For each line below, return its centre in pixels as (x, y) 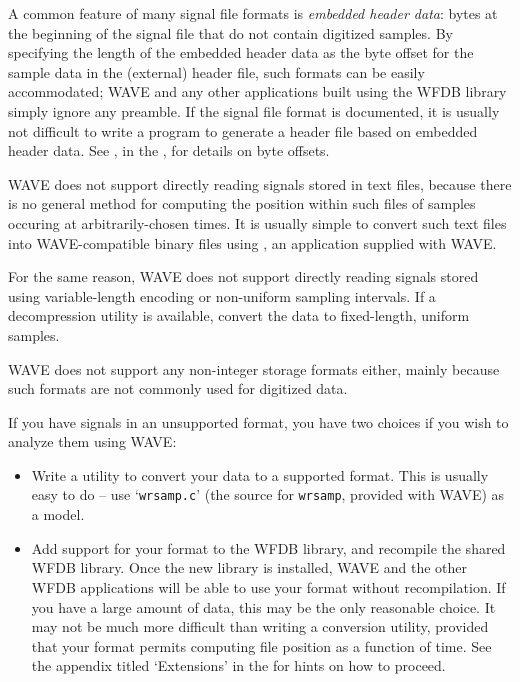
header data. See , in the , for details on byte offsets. (169, 150)
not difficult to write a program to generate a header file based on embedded (243, 130)
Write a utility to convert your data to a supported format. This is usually (260, 474)
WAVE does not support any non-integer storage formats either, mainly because (254, 368)
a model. (58, 514)
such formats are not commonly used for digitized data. (178, 388)
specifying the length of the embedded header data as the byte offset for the (241, 52)
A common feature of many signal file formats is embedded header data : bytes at (253, 13)
